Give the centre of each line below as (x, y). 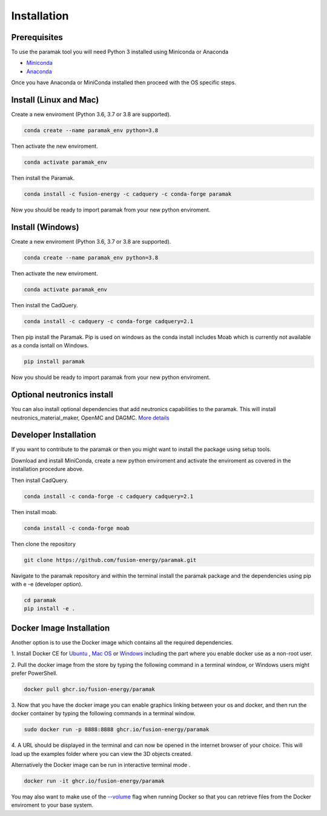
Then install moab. (34, 512)
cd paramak (40, 600)
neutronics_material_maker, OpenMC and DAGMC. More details (90, 418)
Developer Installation (54, 435)
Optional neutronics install (62, 395)
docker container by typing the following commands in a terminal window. (104, 714)
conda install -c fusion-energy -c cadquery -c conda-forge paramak (128, 194)
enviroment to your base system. (52, 805)
